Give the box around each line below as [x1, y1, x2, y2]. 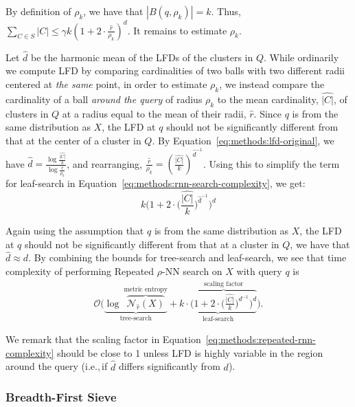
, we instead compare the [219, 76, 325, 91]
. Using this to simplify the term [203, 156, 340, 170]
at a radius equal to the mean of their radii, [62, 106, 247, 120]
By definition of [5, 4, 71, 18]
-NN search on [162, 264, 222, 278]
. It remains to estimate [127, 23, 227, 37]
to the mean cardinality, [217, 91, 319, 106]
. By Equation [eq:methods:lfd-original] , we [152, 133, 334, 147]
